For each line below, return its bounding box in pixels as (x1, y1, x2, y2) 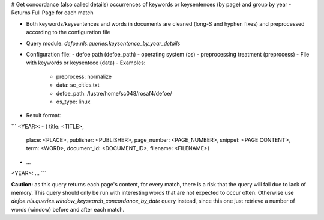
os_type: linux (56, 98, 91, 105)
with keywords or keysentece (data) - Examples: (26, 59, 146, 66)
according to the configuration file (26, 29, 110, 36)
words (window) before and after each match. (11, 206, 125, 213)
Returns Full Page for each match (11, 9, 94, 16)
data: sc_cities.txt (56, 81, 100, 88)
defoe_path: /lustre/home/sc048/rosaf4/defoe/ (56, 90, 172, 97)
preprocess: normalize (56, 73, 112, 80)
